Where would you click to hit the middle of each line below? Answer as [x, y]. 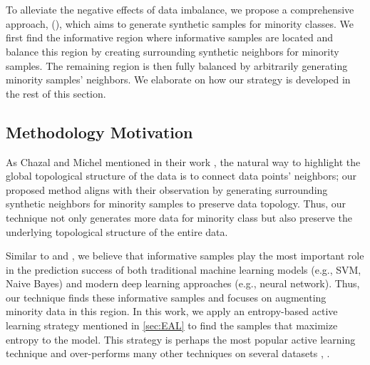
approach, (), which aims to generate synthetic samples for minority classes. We [180, 23]
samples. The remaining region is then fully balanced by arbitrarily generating [177, 65]
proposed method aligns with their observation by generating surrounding [167, 189]
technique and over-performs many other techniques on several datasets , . [168, 353]
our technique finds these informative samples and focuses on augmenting [166, 297]
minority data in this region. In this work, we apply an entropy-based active [172, 311]
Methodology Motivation [99, 132]
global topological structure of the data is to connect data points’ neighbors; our [181, 176]
